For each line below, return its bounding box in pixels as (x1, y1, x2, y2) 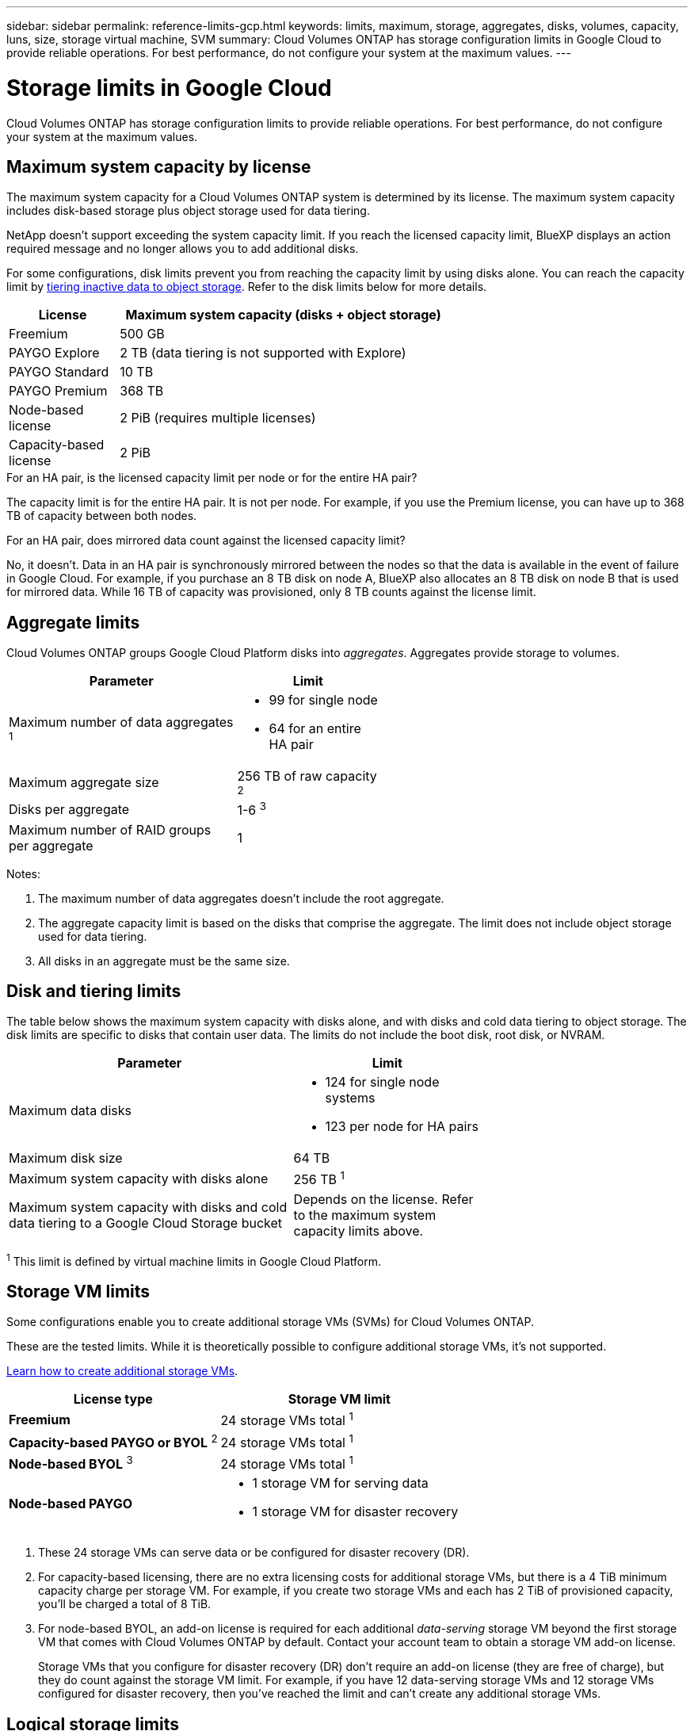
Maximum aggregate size (9, 774, 159, 791)
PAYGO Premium (9, 383, 108, 399)
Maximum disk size (9, 1150, 123, 1167)
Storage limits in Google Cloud (6, 74, 332, 101)
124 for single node (325, 1074, 440, 1091)
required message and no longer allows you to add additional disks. (6, 242, 359, 256)
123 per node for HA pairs (325, 1118, 479, 1135)
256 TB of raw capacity (237, 768, 377, 785)
